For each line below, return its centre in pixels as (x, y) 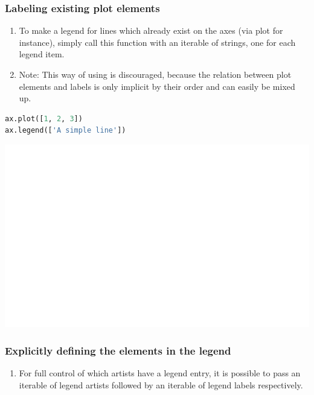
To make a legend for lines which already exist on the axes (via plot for (151, 30)
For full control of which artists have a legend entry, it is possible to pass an (160, 373)
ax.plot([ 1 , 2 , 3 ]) (44, 118)
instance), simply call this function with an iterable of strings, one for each (157, 42)
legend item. (42, 54)
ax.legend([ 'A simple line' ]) (66, 131)
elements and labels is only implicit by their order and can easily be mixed (157, 86)
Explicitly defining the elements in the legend (118, 350)
